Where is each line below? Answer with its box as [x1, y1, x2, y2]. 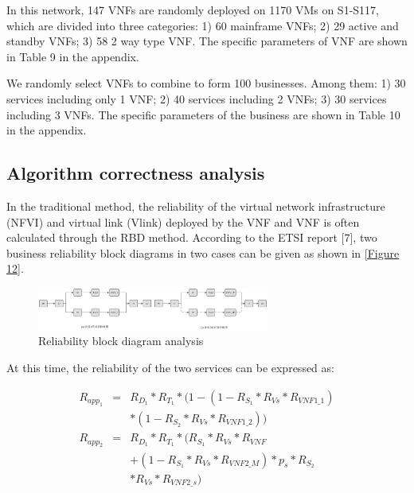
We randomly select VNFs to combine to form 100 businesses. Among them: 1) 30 [6, 75, 406, 91]
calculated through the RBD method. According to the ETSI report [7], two [6, 229, 377, 246]
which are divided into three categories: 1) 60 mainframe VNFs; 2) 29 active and [6, 17, 399, 33]
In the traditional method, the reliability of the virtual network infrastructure [6, 197, 385, 214]
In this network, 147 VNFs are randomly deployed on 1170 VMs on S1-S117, [6, 2, 379, 17]
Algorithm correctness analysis [6, 161, 265, 185]
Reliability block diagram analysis [38, 332, 204, 349]
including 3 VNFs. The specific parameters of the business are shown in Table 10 [6, 106, 400, 122]
